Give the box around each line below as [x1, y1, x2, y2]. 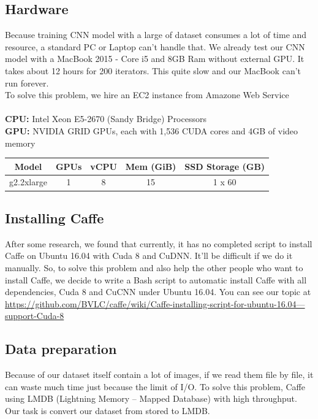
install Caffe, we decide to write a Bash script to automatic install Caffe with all [5, 273, 307, 286]
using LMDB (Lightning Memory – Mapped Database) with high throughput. [5, 392, 297, 405]
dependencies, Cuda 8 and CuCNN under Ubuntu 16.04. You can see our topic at [5, 285, 311, 298]
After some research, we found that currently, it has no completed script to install [5, 237, 312, 250]
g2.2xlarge [9, 175, 47, 188]
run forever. [5, 76, 49, 89]
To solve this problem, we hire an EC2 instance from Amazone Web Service [5, 88, 289, 101]
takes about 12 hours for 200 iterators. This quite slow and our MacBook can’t [5, 64, 301, 77]
